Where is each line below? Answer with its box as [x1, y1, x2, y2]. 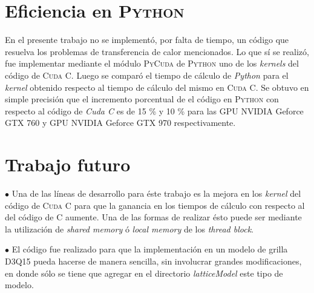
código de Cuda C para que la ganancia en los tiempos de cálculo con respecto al [5, 199, 305, 211]
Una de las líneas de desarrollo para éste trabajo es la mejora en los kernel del [11, 187, 301, 199]
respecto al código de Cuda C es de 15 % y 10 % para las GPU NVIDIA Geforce [5, 104, 304, 117]
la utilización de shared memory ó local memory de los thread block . [5, 222, 253, 235]
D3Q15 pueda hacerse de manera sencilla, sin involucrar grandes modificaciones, [5, 254, 302, 267]
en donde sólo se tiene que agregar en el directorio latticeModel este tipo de [5, 266, 283, 279]
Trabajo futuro [5, 152, 131, 177]
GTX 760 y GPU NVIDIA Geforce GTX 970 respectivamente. [5, 116, 236, 129]
